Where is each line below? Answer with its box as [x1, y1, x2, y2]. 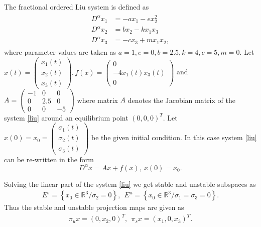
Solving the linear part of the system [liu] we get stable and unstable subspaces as [4, 178, 256, 189]
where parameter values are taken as [4, 46, 116, 57]
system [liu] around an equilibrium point [4, 112, 128, 123]
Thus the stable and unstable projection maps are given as [4, 202, 184, 212]
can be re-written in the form [4, 154, 94, 164]
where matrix [77, 94, 118, 105]
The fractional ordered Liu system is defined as [4, 2, 149, 12]
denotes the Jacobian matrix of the [127, 94, 235, 105]
